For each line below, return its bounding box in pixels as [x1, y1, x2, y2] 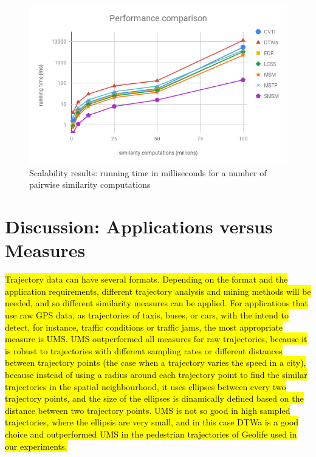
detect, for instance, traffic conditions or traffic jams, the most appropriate [5, 320, 283, 333]
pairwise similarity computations [29, 178, 151, 191]
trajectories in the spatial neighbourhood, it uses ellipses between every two [5, 380, 286, 393]
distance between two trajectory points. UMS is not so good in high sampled [5, 404, 290, 416]
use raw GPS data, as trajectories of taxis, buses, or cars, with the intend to [5, 309, 289, 321]
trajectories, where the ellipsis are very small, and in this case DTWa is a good [5, 416, 299, 428]
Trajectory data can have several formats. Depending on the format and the [5, 273, 288, 286]
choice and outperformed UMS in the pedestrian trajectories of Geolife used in [5, 427, 297, 440]
